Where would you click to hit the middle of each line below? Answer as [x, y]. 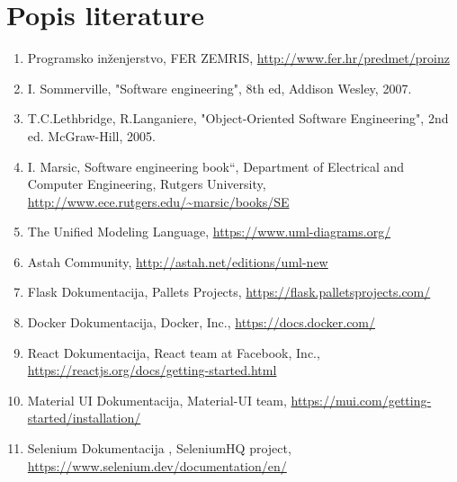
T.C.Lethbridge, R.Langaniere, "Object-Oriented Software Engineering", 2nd [238, 118]
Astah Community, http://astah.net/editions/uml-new [178, 261]
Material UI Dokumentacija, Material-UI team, [157, 400]
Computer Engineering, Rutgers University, [147, 184]
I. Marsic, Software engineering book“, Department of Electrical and [216, 166]
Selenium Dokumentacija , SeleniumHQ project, [159, 448]
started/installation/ [84, 418]
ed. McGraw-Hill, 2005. [91, 135]
